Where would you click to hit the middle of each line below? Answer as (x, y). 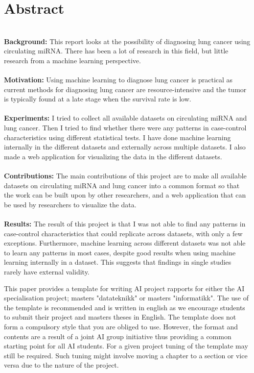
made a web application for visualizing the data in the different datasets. (113, 156)
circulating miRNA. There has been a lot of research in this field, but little (116, 51)
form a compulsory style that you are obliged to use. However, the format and (121, 326)
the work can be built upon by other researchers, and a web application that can (125, 195)
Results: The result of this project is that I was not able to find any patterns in (125, 224)
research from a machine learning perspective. (72, 60)
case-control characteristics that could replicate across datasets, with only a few (123, 233)
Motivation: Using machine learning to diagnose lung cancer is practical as (118, 80)
